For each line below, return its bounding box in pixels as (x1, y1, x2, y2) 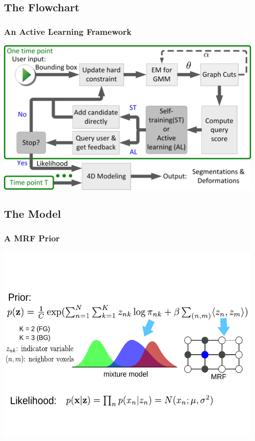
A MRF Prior (4, 232, 60, 244)
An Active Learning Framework (4, 25, 132, 37)
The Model (4, 206, 61, 221)
